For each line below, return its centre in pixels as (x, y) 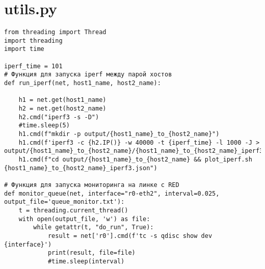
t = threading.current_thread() (73, 210)
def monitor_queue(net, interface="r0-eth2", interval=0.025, (112, 193)
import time (24, 49)
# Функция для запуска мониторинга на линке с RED (92, 185)
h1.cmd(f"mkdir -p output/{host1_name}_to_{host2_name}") (119, 134)
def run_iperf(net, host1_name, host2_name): (83, 83)
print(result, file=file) (91, 253)
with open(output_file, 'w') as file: (84, 219)
